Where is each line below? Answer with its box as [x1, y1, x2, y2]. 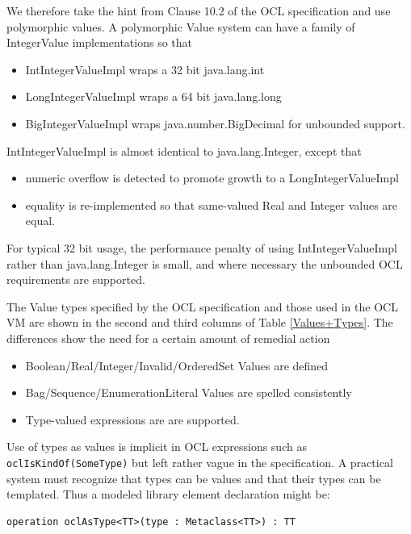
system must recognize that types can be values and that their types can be [6, 469, 381, 486]
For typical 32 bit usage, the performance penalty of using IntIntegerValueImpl [6, 239, 397, 256]
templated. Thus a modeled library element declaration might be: [6, 486, 330, 503]
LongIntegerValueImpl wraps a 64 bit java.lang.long [25, 88, 282, 105]
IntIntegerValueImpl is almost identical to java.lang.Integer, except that [6, 142, 362, 159]
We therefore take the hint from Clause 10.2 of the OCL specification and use [6, 2, 391, 19]
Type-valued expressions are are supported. [25, 411, 240, 428]
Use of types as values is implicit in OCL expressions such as [6, 438, 307, 455]
